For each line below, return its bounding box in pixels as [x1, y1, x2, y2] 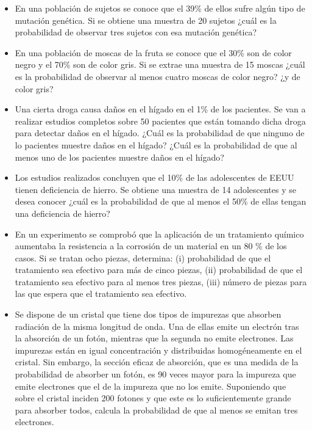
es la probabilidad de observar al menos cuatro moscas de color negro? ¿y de [15, 70, 300, 82]
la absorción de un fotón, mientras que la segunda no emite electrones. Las [15, 332, 294, 344]
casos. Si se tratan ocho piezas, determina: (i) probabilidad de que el [15, 251, 271, 264]
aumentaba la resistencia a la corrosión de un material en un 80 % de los [15, 239, 287, 252]
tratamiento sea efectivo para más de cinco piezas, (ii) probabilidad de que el [15, 263, 303, 276]
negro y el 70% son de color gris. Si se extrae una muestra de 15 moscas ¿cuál [15, 58, 305, 71]
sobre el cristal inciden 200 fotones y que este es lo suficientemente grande [15, 392, 291, 404]
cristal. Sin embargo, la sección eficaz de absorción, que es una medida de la [15, 355, 299, 368]
